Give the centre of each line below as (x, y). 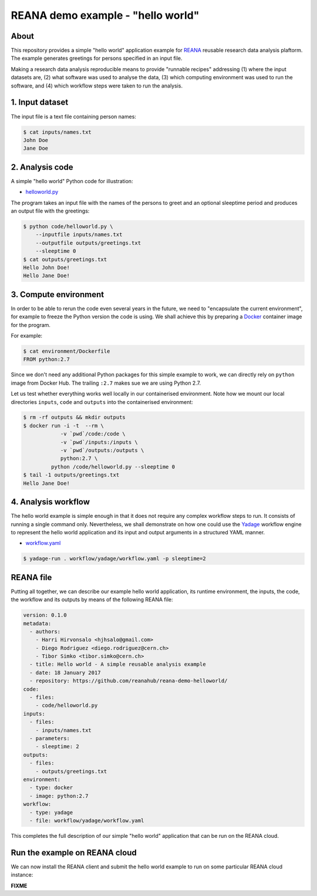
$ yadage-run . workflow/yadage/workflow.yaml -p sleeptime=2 (114, 559)
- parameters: (50, 738)
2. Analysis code (42, 167)
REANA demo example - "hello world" (105, 15)
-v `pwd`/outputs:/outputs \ (102, 450)
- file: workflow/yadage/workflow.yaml (87, 820)
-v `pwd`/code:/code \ (93, 434)
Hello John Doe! (47, 267)
